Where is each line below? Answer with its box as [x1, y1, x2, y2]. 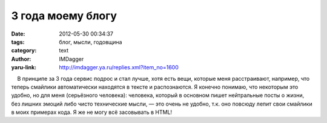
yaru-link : [11, 64, 36, 71]
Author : [11, 55, 31, 63]
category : [11, 47, 37, 54]
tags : [11, 38, 25, 45]
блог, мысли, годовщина [59, 38, 122, 45]
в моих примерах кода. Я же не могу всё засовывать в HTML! [11, 109, 173, 116]
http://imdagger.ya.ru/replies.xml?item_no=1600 [59, 64, 179, 71]
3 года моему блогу [11, 9, 117, 22]
